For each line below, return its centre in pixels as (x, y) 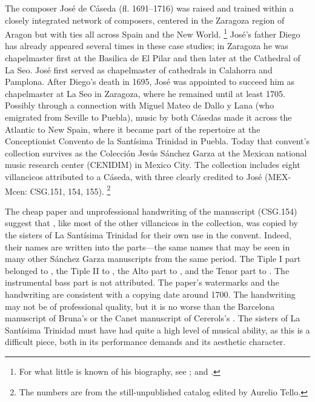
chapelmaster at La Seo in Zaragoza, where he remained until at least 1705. (145, 93)
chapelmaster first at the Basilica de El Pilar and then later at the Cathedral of (153, 58)
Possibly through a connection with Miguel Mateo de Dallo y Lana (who (140, 105)
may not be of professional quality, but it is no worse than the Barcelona (140, 306)
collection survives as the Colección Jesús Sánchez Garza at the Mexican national (156, 152)
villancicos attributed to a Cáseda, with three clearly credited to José (134, 176)
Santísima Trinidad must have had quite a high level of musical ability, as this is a (157, 330)
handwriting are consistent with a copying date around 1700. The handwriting (150, 294)
